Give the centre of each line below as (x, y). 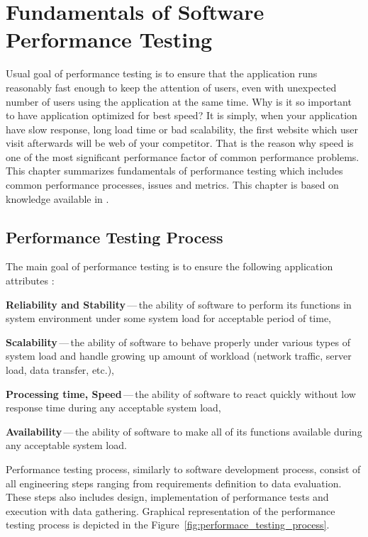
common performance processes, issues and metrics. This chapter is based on (172, 185)
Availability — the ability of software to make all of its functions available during (184, 431)
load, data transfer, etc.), (60, 370)
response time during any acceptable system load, (113, 408)
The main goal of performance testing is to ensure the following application (169, 266)
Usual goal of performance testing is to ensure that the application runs (162, 73)
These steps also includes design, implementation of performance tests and (167, 497)
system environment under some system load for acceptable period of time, (169, 318)
